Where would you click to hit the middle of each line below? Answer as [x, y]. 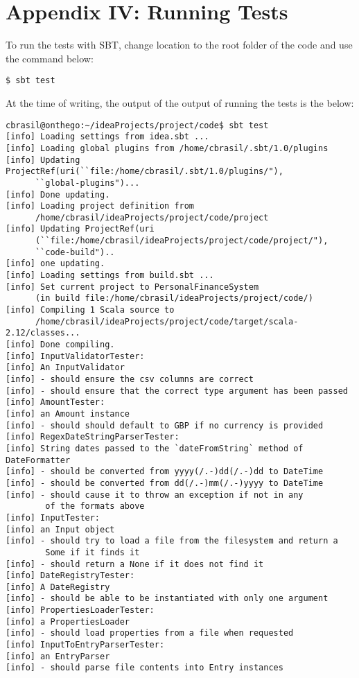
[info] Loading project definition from [100, 206]
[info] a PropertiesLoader [68, 621]
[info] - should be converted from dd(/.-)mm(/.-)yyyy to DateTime [165, 483]
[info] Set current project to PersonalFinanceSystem [132, 287]
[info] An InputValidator [65, 368]
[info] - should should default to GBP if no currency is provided [165, 425]
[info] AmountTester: [55, 402]
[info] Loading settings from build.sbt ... [110, 276]
